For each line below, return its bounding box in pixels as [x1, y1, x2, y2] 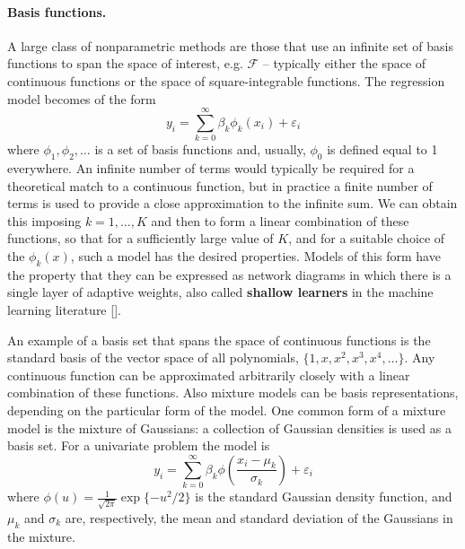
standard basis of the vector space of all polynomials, [7, 348, 299, 367]
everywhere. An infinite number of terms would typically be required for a [7, 159, 415, 178]
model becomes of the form [7, 89, 156, 108]
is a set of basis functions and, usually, [94, 140, 306, 159]
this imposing [7, 211, 82, 230]
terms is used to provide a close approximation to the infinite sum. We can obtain [7, 194, 458, 213]
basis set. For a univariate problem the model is [7, 436, 270, 455]
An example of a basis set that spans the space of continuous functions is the [7, 330, 431, 349]
